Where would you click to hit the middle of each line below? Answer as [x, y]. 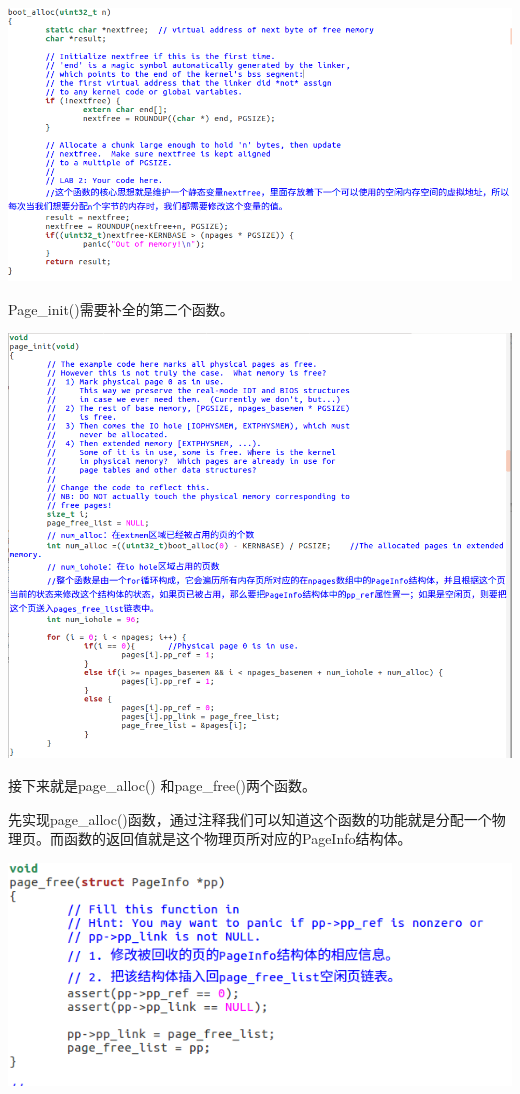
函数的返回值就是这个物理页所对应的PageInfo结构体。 [237, 838]
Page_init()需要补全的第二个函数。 [121, 308]
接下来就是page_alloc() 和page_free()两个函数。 [162, 785]
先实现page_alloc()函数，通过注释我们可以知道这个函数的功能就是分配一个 [250, 818]
